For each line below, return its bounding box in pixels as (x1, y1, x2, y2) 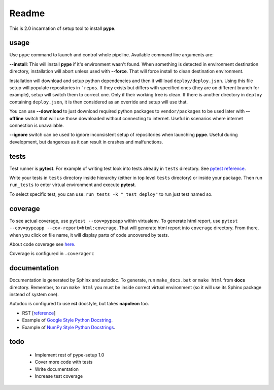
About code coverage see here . (9, 241, 76, 247)
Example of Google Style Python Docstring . (22, 317, 113, 323)
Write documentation (35, 366, 79, 372)
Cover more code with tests (35, 359, 93, 365)
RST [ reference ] (22, 310, 56, 316)
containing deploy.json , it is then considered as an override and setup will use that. (9, 99, 188, 105)
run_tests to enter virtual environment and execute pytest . (9, 182, 136, 188)
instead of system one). (9, 291, 59, 297)
